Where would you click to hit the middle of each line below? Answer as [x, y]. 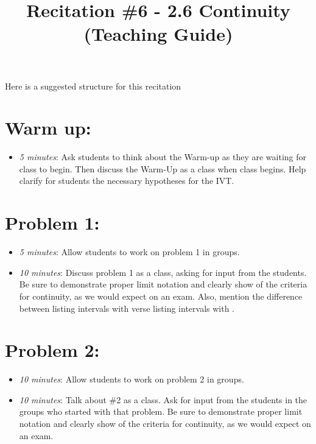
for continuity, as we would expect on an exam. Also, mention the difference [161, 296]
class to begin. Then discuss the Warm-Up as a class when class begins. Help [163, 168]
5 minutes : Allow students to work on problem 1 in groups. [129, 252]
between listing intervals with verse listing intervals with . [127, 308]
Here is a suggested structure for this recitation [93, 86]
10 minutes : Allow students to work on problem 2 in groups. [132, 379]
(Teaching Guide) [158, 34]
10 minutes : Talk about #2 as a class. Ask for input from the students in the [163, 399]
